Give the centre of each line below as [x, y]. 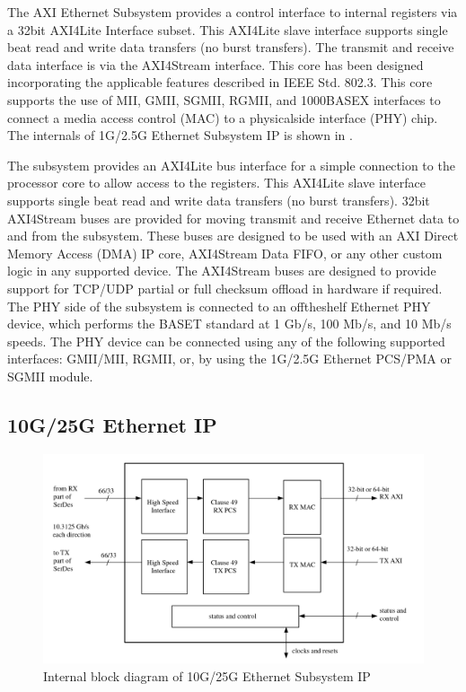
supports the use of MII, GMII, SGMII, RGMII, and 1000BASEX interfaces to [224, 99]
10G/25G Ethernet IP [112, 424]
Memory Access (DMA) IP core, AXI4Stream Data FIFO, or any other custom [225, 253]
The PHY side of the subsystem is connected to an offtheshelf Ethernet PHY [219, 306]
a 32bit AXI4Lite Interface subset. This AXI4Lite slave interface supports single [228, 29]
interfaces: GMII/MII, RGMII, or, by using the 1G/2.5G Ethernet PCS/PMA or [230, 359]
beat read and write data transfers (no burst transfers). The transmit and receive [231, 47]
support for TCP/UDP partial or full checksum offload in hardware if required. [225, 288]
